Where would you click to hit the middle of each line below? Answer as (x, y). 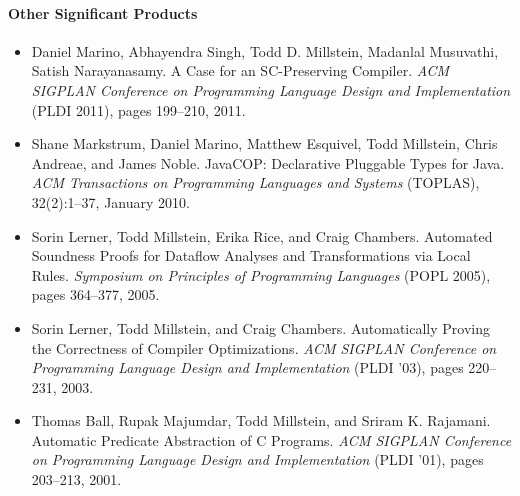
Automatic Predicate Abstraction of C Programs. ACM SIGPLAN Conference (271, 439)
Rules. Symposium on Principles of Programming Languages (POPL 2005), (261, 274)
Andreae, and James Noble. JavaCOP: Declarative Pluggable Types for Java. (268, 162)
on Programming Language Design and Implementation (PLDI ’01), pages (257, 459)
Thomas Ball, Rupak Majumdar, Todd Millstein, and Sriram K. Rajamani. (261, 420)
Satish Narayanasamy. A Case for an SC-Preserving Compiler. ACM (240, 70)
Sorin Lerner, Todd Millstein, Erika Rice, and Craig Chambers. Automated (262, 235)
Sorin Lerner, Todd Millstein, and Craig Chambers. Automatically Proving (260, 327)
